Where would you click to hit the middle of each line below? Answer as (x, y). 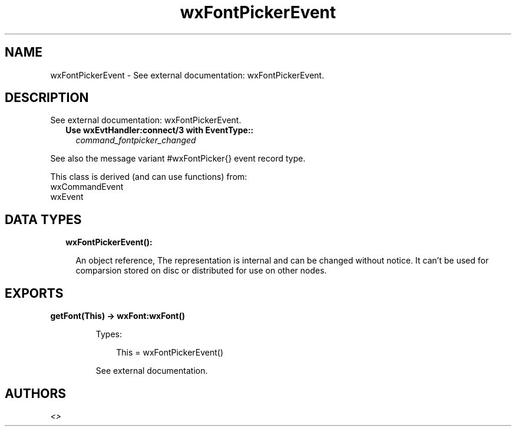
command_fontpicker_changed (136, 140)
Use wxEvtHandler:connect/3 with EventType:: (160, 130)
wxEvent (67, 197)
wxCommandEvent (87, 187)
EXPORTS (34, 293)
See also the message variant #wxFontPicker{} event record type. (178, 159)
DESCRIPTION (47, 98)
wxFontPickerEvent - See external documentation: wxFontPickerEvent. (187, 75)
